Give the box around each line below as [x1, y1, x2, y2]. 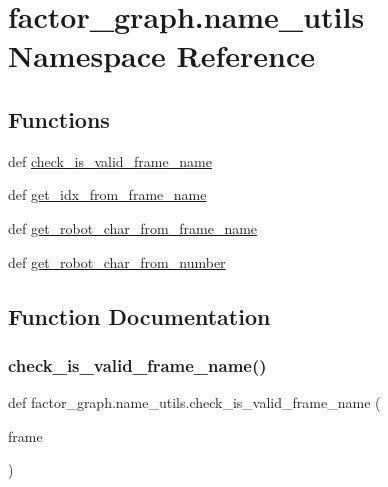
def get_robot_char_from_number [8, 251, 226, 272]
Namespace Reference [8, 35, 315, 76]
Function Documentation [8, 300, 271, 331]
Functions [8, 103, 110, 134]
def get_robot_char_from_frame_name [8, 217, 258, 238]
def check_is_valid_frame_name [8, 150, 212, 171]
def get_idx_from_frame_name [8, 184, 207, 205]
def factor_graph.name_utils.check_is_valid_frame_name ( [8, 392, 381, 413]
